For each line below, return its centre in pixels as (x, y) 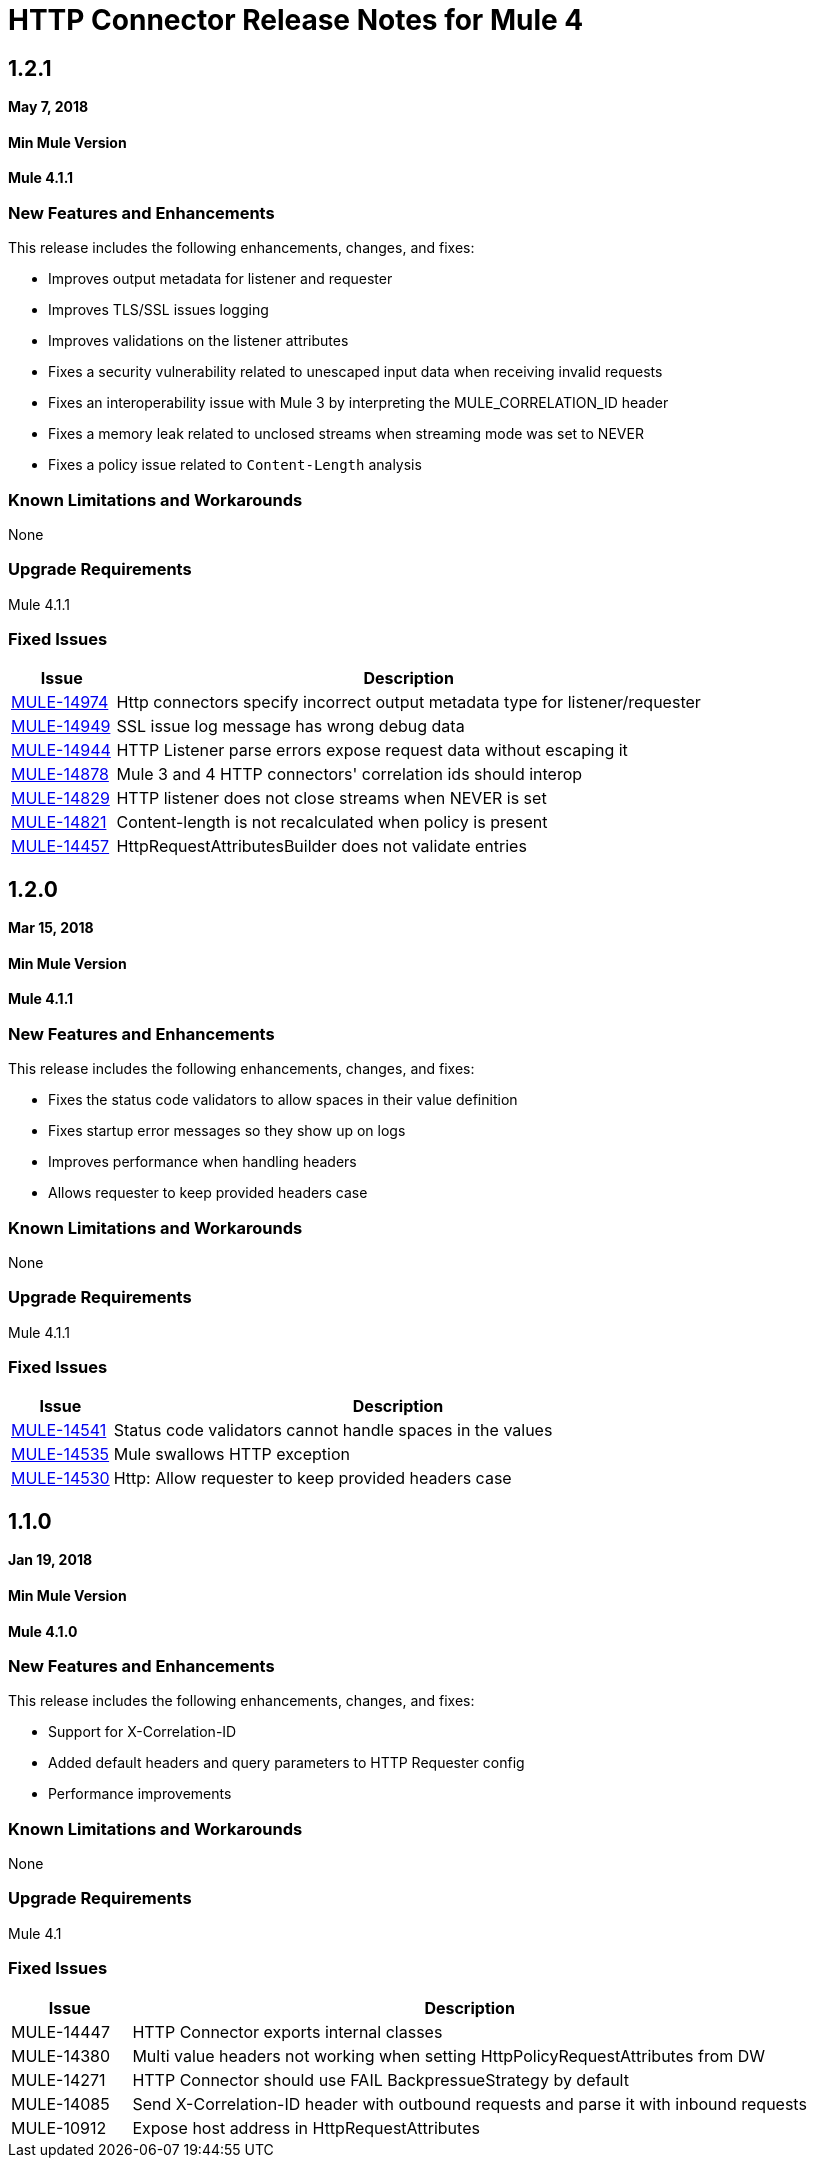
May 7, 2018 (48, 107)
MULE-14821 (59, 822)
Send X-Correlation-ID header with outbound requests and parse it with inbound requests (469, 2103)
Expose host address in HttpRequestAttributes (306, 2127)
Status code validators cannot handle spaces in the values (333, 1430)
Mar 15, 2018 (51, 928)
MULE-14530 (60, 1478)
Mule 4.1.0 (43, 1631)
